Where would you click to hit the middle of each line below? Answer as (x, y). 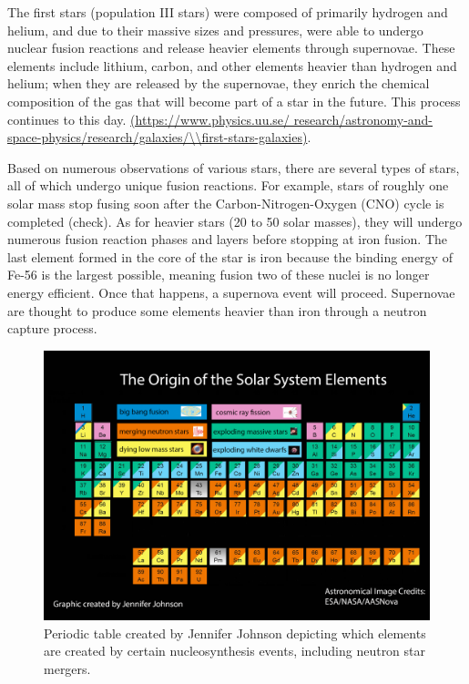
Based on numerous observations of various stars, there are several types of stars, (234, 167)
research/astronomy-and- (363, 119)
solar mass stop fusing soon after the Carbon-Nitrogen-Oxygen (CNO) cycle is (226, 203)
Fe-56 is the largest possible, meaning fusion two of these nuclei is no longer (219, 275)
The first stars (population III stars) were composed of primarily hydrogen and (228, 12)
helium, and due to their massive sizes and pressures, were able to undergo (215, 30)
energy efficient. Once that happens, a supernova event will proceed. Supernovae (231, 292)
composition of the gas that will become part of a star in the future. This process (234, 101)
